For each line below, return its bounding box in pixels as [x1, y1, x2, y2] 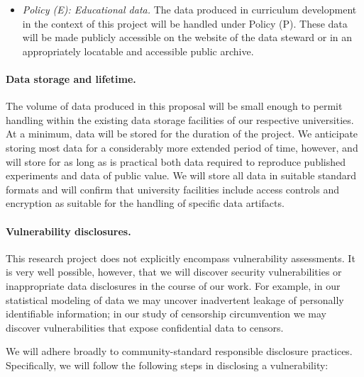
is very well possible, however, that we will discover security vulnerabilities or [6, 264, 342, 279]
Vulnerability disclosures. [6, 223, 131, 238]
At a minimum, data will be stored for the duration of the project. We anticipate [6, 126, 358, 141]
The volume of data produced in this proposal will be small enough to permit [6, 99, 343, 113]
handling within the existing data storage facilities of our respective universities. [6, 112, 354, 127]
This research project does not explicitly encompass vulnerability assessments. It [6, 250, 355, 265]
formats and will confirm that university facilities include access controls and [6, 181, 340, 196]
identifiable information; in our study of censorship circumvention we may [6, 306, 326, 321]
